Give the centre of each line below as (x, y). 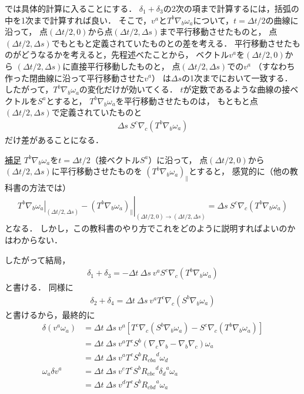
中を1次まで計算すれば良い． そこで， (78, 20)
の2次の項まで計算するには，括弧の (231, 8)
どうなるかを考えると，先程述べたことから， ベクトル (125, 54)
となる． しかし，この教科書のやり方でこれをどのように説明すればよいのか (150, 228)
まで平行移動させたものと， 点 (218, 32)
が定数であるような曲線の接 (237, 89)
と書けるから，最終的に (50, 314)
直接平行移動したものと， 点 (126, 66)
